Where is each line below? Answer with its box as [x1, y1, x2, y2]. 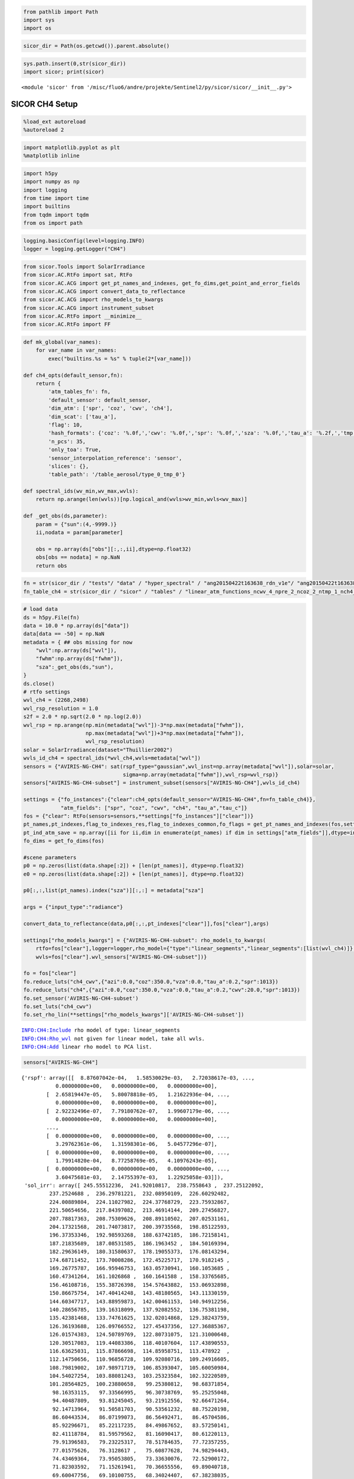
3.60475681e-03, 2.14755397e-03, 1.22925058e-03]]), [55, 1174, 224, 1180]
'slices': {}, [48, 463, 89, 470]
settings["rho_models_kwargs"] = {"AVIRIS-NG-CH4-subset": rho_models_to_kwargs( [23, 937, 267, 944]
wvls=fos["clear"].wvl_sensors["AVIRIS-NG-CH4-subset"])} [35, 953, 207, 960]
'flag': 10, [48, 421, 83, 428]
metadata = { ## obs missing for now [23, 639, 133, 645]
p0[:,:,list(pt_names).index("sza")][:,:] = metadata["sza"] [23, 887, 204, 894]
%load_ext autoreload [23, 118, 86, 125]
